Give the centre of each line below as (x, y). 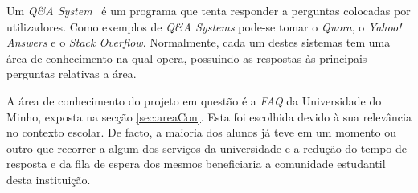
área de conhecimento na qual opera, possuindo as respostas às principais (187, 57)
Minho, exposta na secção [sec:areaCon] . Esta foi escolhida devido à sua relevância (209, 116)
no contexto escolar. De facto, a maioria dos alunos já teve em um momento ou (201, 132)
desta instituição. (49, 179)
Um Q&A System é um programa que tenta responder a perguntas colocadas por (209, 10)
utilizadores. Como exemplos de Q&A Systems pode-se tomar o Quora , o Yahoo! (204, 26)
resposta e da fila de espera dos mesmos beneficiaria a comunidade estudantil (196, 164)
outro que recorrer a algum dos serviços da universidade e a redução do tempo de (207, 148)
